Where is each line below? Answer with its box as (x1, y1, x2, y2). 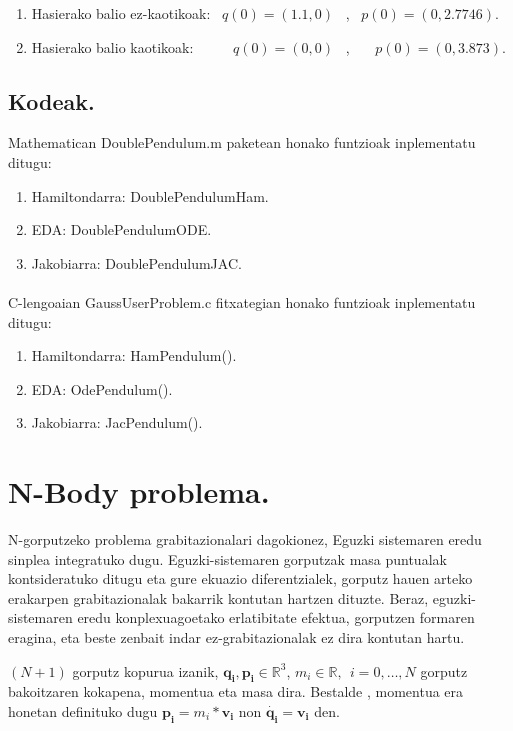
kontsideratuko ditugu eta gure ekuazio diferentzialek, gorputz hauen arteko (8, 568, 473, 589)
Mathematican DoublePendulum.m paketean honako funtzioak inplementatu (8, 132, 476, 153)
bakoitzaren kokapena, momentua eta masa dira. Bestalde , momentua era (8, 681, 464, 702)
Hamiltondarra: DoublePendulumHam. (31, 185, 269, 206)
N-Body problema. (8, 471, 270, 512)
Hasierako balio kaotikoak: (31, 36, 194, 57)
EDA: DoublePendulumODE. (31, 219, 212, 240)
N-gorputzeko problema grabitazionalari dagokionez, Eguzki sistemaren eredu (8, 529, 482, 550)
